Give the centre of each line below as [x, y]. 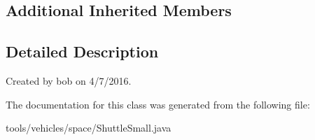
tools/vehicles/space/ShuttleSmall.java [89, 128]
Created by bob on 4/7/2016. [69, 80]
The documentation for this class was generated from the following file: [158, 104]
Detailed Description [82, 51]
